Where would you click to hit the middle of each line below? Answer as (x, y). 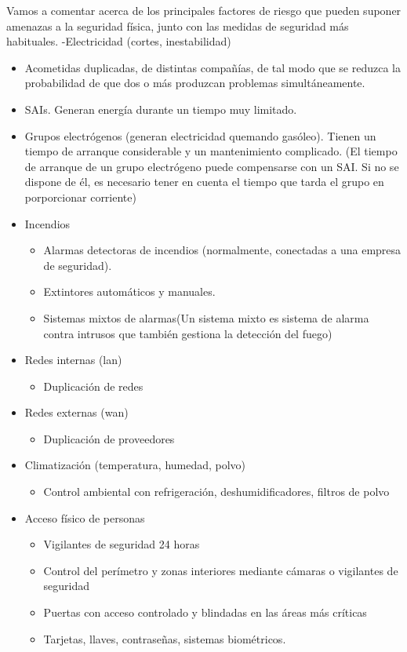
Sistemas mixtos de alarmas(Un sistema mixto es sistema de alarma (206, 317)
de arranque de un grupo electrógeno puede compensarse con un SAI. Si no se (212, 166)
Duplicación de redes (93, 386)
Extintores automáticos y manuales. (129, 291)
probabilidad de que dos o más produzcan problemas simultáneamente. (195, 83)
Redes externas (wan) (76, 412)
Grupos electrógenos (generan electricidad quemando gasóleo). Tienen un (200, 135)
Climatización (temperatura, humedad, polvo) (135, 465)
